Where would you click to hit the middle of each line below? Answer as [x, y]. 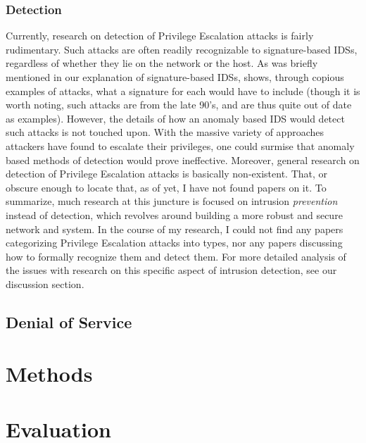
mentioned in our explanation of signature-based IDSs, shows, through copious [175, 77]
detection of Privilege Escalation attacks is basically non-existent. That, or [167, 174]
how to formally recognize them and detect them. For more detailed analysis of [176, 256]
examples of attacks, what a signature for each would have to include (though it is [183, 91]
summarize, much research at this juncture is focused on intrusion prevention [172, 201]
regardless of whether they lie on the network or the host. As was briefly [162, 63]
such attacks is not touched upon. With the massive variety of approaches [165, 132]
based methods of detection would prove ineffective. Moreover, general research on [183, 160]
